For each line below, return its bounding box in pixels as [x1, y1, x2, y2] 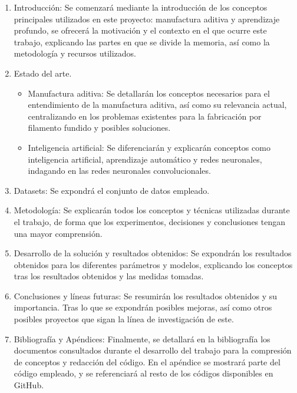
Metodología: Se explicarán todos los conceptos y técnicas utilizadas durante [14, 204, 290, 216]
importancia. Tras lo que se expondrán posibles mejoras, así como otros [14, 301, 272, 313]
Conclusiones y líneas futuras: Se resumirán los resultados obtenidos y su [14, 289, 278, 302]
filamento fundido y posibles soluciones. [28, 121, 171, 134]
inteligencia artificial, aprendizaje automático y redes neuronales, [28, 153, 262, 165]
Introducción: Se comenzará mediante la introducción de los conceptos [14, 1, 268, 13]
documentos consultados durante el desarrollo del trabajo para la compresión [14, 344, 292, 356]
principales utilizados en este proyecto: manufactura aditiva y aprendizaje [14, 12, 280, 25]
